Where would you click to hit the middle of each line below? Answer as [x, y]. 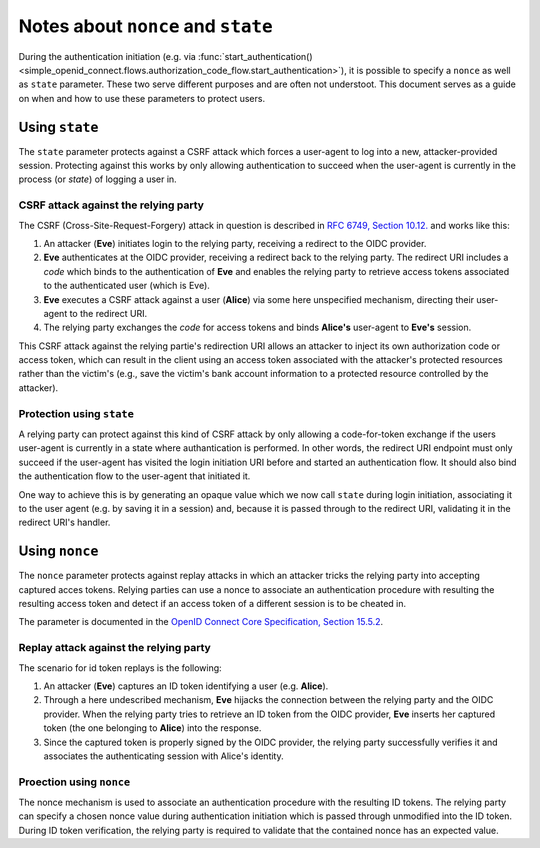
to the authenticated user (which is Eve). [126, 286]
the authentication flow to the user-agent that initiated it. [134, 476]
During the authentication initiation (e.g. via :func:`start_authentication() [166, 56]
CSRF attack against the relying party [111, 205]
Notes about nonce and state [146, 26]
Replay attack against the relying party [115, 648]
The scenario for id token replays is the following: [120, 667]
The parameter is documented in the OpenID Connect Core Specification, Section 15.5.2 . [201, 622]
